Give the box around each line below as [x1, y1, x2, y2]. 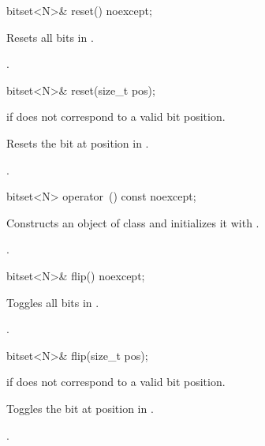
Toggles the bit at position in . [6, 399, 154, 416]
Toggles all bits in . [6, 294, 99, 310]
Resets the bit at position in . [6, 134, 149, 151]
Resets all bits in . [6, 28, 94, 45]
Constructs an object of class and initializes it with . [6, 214, 259, 230]
